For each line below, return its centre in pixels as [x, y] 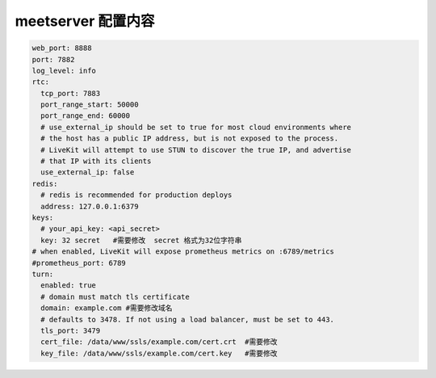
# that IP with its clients [96, 161]
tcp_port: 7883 [71, 93]
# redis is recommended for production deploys [136, 195]
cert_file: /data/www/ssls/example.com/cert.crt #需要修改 [159, 342]
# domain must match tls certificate [115, 296]
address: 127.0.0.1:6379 [90, 206]
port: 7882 [53, 59]
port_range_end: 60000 [86, 116]
